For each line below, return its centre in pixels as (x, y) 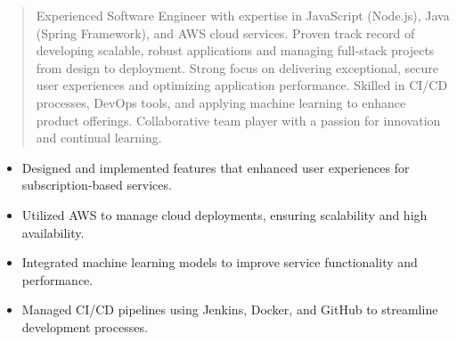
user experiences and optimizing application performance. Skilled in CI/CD (242, 85)
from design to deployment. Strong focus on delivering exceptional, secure (237, 67)
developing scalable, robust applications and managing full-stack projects (235, 50)
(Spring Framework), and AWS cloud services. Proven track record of (225, 33)
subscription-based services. (97, 185)
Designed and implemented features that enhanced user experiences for (216, 167)
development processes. (85, 326)
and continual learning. (99, 138)
